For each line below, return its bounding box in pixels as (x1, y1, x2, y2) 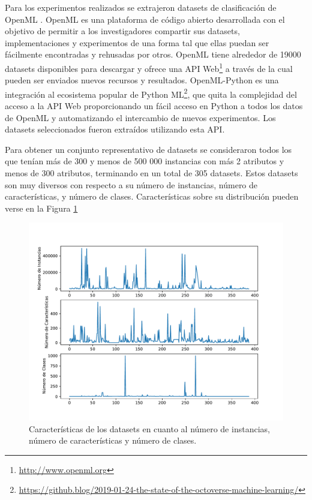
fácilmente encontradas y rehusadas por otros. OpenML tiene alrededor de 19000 (5, 48, 301, 61)
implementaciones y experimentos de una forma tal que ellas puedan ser (5, 36, 269, 49)
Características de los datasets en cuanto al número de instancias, (29, 422, 270, 435)
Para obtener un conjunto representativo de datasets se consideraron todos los (5, 143, 292, 155)
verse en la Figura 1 (5, 201, 78, 214)
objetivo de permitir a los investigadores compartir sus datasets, (5, 25, 240, 37)
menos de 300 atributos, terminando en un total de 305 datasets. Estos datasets (5, 167, 298, 179)
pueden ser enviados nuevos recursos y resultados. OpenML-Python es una (5, 74, 279, 86)
